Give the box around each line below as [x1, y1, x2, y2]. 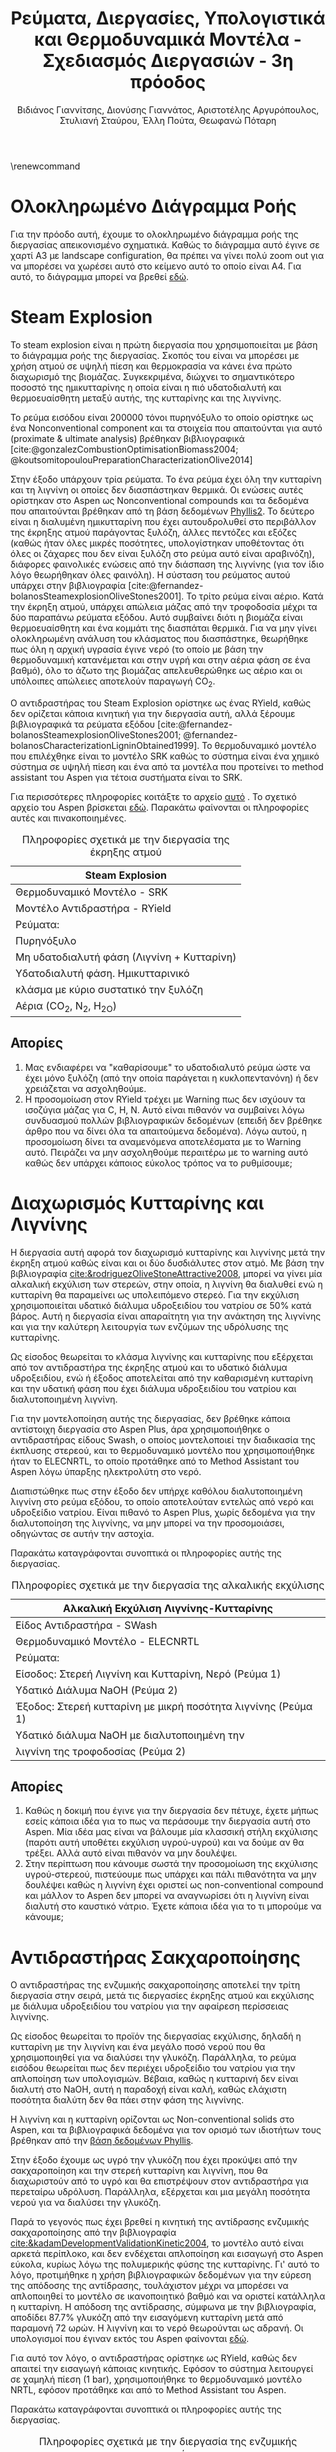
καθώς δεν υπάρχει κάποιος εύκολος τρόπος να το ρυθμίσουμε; [24, 1157, 293, 1169]
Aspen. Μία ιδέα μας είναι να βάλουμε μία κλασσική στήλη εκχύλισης [24, 1826, 319, 1838]
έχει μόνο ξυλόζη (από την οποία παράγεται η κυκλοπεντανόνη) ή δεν [24, 1072, 319, 1084]
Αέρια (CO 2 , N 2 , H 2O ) [15, 998, 117, 1014]
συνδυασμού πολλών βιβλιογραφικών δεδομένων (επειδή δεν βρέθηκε [24, 1114, 323, 1126]
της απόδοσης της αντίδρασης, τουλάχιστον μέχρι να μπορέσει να [10, 2280, 289, 2292]
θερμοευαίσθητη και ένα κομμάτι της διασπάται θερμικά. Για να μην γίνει [10, 622, 317, 634]
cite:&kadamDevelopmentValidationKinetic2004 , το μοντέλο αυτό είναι [10, 2237, 304, 2249]
